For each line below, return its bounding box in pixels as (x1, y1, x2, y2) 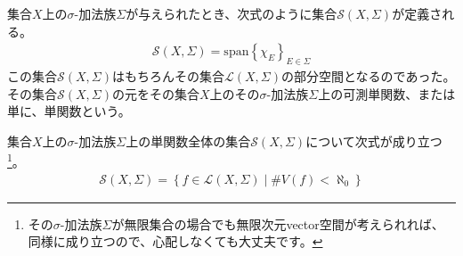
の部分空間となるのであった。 (280, 67, 456, 86)
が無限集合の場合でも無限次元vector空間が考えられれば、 (111, 214, 444, 233)
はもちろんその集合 (111, 67, 224, 86)
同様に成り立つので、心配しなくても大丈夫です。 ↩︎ (28, 232, 323, 251)
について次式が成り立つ (305, 131, 443, 150)
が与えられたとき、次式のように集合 (126, 4, 337, 22)
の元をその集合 (111, 84, 199, 103)
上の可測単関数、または (318, 84, 456, 103)
